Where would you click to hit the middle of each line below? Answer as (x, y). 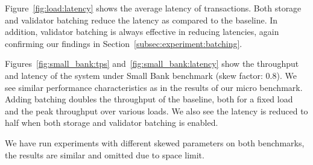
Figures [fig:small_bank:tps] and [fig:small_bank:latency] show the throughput (152, 64)
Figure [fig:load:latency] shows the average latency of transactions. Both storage (153, 8)
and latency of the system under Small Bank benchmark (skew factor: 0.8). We (151, 75)
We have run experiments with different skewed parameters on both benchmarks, (155, 142)
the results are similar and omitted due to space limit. (105, 154)
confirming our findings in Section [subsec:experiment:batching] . (124, 43)
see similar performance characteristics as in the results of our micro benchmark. (154, 87)
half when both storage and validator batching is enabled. (112, 123)
